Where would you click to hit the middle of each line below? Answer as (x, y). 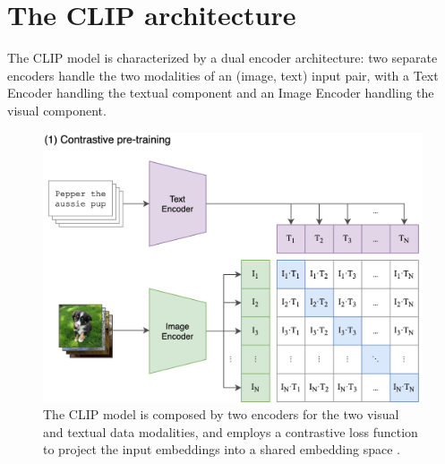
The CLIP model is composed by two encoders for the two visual (221, 414)
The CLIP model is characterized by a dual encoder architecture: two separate (222, 58)
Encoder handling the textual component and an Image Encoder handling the (221, 93)
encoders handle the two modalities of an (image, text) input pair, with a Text (223, 75)
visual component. (57, 110)
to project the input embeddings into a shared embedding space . (222, 449)
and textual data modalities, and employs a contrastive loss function (231, 431)
